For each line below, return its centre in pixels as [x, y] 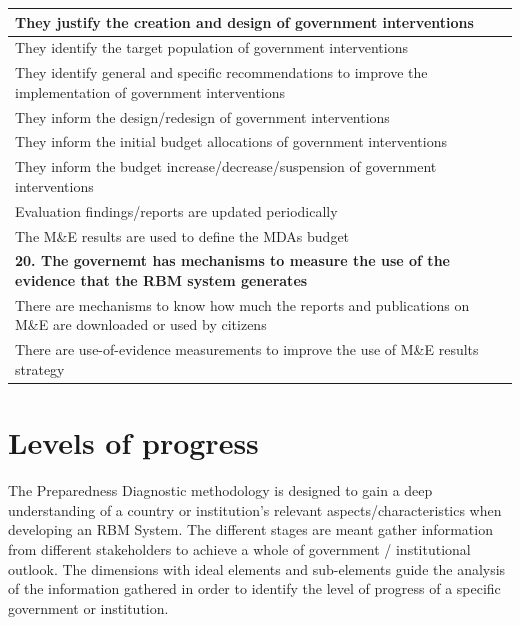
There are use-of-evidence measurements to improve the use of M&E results [247, 349]
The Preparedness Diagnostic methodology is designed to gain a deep [220, 490]
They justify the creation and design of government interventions [244, 21]
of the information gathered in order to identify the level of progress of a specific [254, 588]
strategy [40, 368]
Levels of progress [133, 442]
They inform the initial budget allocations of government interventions [231, 141]
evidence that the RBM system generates [161, 280]
